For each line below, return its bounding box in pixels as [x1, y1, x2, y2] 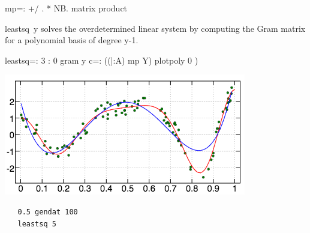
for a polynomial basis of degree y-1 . [5, 34, 139, 46]
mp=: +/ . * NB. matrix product [5, 2, 128, 14]
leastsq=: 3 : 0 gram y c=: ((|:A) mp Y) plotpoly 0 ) [5, 53, 198, 66]
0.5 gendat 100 [17, 207, 78, 216]
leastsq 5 [17, 219, 56, 228]
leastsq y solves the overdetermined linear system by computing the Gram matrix [5, 22, 306, 34]
